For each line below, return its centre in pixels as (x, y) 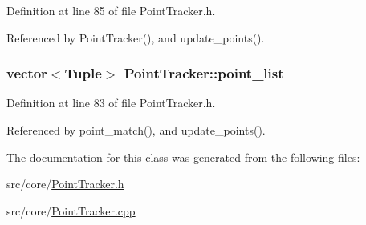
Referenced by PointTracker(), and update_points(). (136, 37)
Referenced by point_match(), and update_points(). (136, 130)
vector (27, 73)
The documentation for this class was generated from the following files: (183, 157)
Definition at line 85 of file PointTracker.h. (111, 10)
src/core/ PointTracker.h (65, 184)
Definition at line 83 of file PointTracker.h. (111, 103)
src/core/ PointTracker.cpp (71, 210)
